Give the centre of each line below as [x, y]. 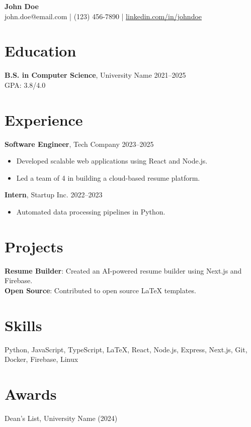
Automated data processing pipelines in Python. [91, 211]
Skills [23, 325]
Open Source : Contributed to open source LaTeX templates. [100, 290]
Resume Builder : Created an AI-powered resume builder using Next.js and [123, 270]
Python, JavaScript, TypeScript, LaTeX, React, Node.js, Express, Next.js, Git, [126, 349]
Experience [44, 119]
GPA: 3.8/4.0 [25, 85]
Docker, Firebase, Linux [41, 359]
